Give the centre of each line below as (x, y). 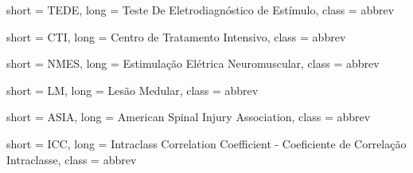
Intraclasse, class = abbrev (72, 159)
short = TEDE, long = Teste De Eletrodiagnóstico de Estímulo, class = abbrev (201, 10)
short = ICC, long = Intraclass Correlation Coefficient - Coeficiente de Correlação (206, 143)
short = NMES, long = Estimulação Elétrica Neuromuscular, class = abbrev (193, 63)
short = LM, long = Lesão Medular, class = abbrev (132, 90)
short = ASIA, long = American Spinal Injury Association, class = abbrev (189, 117)
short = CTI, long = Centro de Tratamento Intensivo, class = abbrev (176, 36)
